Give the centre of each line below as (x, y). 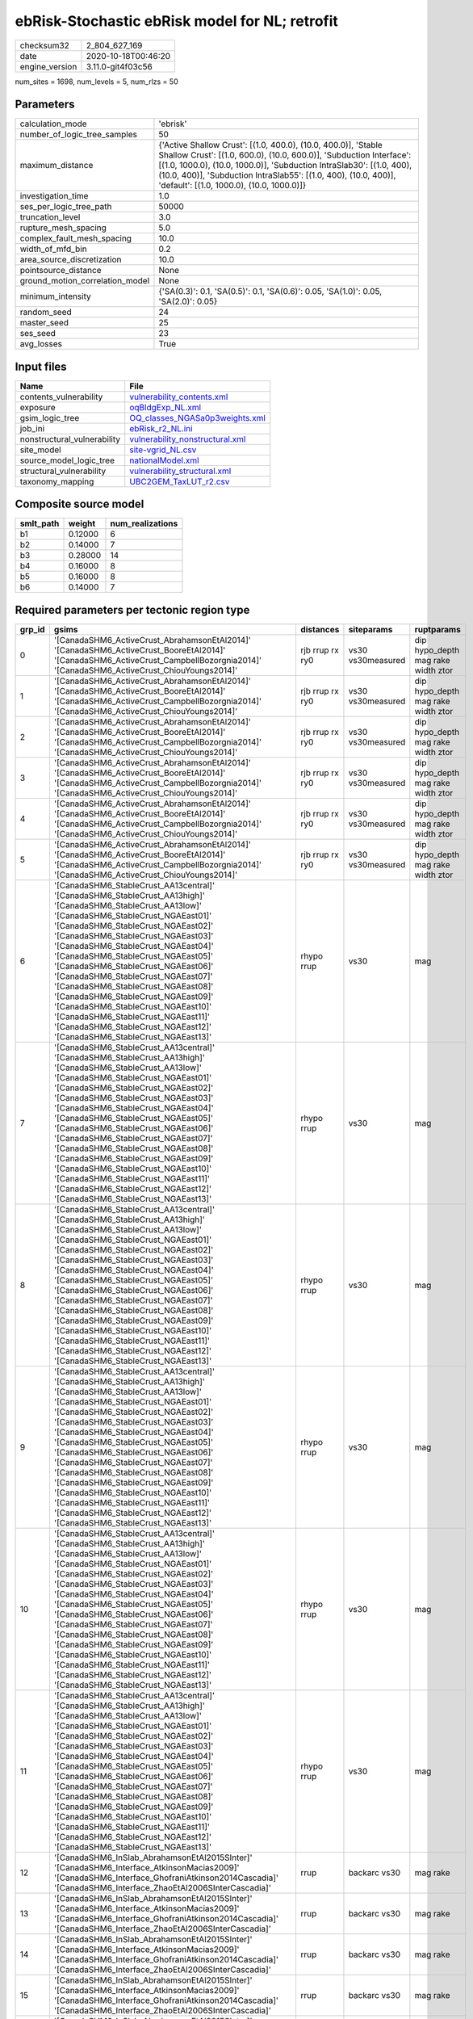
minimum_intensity (56, 296)
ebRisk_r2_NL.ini (161, 428)
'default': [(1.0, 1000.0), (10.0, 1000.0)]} (232, 186)
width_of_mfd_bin (54, 249)
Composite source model (80, 504)
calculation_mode (54, 124)
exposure (38, 407)
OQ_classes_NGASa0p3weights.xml (198, 418)
